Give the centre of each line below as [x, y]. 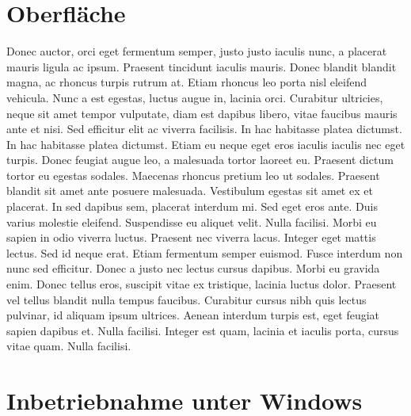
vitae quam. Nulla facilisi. [69, 346]
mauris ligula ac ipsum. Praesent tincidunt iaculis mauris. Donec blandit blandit [202, 66]
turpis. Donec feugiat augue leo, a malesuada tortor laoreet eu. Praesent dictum [200, 160]
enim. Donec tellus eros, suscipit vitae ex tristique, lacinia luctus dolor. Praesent [202, 284]
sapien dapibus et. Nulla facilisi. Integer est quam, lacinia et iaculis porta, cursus [203, 330]
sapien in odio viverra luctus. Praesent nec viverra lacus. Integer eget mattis [191, 237]
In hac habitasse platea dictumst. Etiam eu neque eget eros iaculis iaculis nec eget [206, 144]
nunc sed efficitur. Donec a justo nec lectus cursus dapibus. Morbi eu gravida [193, 268]
